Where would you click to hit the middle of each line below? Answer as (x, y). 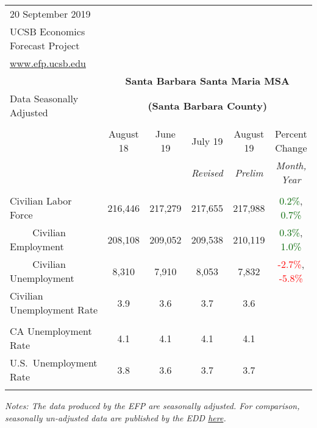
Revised (207, 172)
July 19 (207, 141)
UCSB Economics (48, 31)
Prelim (249, 172)
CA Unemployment (51, 331)
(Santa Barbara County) (208, 105)
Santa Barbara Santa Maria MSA (207, 81)
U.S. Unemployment (54, 363)
